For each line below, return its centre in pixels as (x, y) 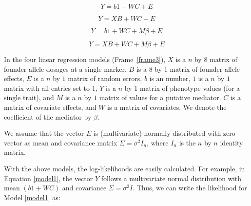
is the (187, 142)
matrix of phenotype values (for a (190, 88)
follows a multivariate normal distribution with (171, 178)
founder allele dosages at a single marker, (65, 69)
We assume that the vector (44, 133)
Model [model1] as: (32, 197)
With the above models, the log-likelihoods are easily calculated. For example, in (125, 168)
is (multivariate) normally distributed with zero (164, 133)
